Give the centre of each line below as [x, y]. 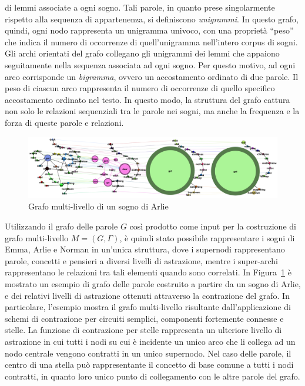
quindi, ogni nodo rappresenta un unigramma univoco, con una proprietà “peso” [149, 30]
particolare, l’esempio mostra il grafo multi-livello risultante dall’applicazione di [148, 307]
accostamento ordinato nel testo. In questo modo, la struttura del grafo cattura [148, 99]
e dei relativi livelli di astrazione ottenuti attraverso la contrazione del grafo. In [147, 295]
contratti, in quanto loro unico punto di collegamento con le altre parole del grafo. [152, 376]
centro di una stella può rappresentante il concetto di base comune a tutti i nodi [149, 365]
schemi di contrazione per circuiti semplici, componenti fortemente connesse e [144, 318]
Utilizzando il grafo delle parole [61, 226]
